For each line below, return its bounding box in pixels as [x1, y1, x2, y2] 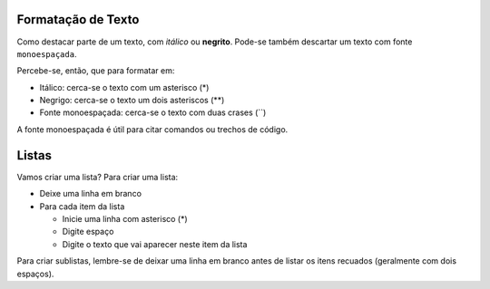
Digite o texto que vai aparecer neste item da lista [62, 238, 248, 249]
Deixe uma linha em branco [39, 188, 142, 199]
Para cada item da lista [39, 200, 125, 212]
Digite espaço [62, 226, 114, 237]
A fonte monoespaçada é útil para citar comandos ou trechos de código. [16, 123, 289, 135]
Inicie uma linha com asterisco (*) [62, 213, 188, 224]
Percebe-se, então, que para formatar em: [16, 65, 175, 76]
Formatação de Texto [16, 12, 140, 27]
